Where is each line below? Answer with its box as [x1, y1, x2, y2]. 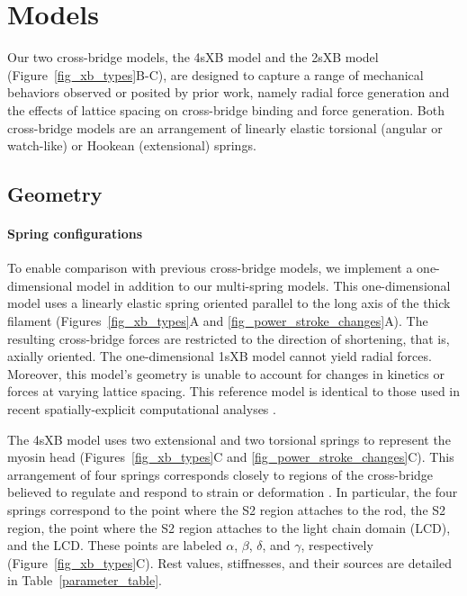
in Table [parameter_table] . [7, 571, 163, 590]
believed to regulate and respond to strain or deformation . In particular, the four [7, 483, 458, 501]
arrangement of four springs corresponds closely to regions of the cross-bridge [7, 465, 434, 483]
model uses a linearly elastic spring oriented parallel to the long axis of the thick [7, 293, 451, 312]
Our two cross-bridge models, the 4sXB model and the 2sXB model [7, 48, 379, 67]
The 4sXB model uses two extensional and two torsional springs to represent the [7, 429, 451, 448]
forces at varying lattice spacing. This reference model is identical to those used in [7, 382, 461, 401]
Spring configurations [7, 224, 142, 243]
